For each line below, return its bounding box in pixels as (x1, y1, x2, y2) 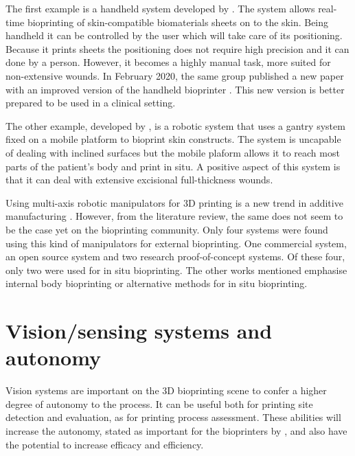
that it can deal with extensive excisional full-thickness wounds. (5, 172, 273, 187)
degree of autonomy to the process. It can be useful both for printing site (5, 396, 313, 411)
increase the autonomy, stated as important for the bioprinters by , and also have (5, 423, 347, 437)
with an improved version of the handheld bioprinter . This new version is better (5, 82, 345, 96)
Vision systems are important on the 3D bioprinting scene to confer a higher (5, 383, 327, 398)
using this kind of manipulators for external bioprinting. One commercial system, (5, 236, 347, 250)
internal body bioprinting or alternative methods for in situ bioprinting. (5, 276, 308, 290)
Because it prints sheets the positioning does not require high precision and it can (5, 41, 350, 56)
